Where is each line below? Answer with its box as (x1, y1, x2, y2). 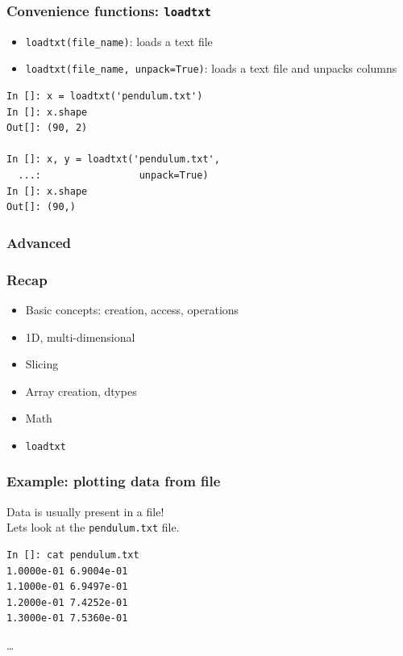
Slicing (25, 355, 59, 372)
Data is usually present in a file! (6, 503, 164, 519)
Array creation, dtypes (25, 382, 137, 399)
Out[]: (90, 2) (6, 122, 88, 134)
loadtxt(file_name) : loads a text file (25, 32, 213, 49)
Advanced (6, 232, 72, 252)
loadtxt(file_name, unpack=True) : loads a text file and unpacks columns (25, 60, 397, 77)
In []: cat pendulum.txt (6, 549, 139, 561)
